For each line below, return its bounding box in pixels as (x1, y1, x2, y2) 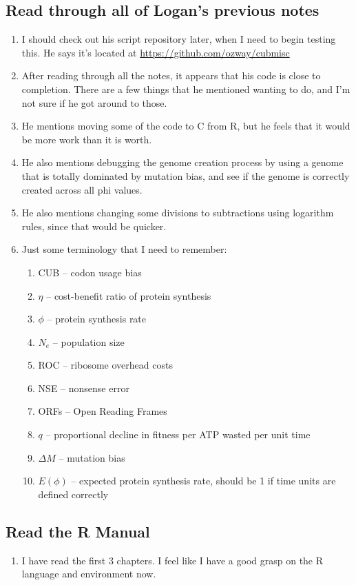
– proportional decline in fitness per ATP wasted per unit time (45, 427, 311, 442)
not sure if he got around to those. (21, 95, 167, 110)
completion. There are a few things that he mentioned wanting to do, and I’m (21, 81, 350, 96)
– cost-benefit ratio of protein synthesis (46, 288, 211, 302)
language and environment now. (21, 566, 156, 581)
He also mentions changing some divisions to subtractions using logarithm (21, 205, 334, 220)
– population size (52, 334, 125, 349)
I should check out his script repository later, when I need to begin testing (21, 32, 336, 46)
